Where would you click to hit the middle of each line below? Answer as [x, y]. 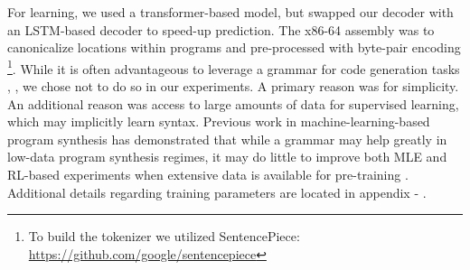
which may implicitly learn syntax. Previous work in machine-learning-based [219, 121]
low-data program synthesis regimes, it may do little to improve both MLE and [227, 157]
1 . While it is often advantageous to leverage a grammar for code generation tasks [234, 67]
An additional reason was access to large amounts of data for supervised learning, [233, 103]
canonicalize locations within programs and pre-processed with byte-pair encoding [234, 47]
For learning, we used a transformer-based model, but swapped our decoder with [230, 12]
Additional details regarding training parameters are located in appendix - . [217, 192]
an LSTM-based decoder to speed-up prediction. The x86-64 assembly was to [221, 29]
